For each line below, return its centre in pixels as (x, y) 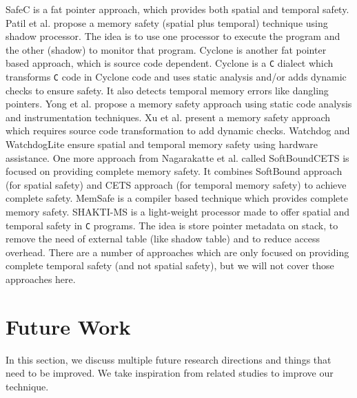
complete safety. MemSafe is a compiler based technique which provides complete (177, 198)
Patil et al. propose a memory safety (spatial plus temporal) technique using (167, 22)
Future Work (68, 326)
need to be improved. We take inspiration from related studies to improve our (170, 373)
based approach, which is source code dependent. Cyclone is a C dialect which (170, 63)
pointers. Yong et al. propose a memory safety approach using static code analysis (179, 104)
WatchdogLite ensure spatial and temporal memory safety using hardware (162, 144)
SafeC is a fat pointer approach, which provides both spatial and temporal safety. (177, 9)
